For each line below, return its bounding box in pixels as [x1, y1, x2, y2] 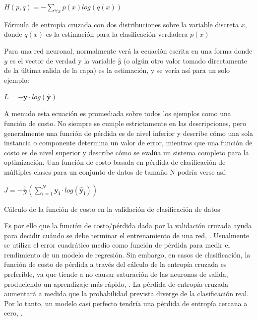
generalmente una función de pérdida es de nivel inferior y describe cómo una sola [4, 128, 254, 138]
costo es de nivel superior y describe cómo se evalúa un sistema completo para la [4, 147, 249, 157]
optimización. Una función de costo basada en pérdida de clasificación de [4, 157, 226, 167]
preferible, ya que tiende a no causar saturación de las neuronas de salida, [4, 269, 228, 279]
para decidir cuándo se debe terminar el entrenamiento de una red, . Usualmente [4, 230, 249, 240]
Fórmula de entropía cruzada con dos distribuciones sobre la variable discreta [4, 19, 239, 29]
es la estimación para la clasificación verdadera [46, 29, 188, 39]
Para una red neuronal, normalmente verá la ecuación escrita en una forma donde [4, 45, 253, 56]
